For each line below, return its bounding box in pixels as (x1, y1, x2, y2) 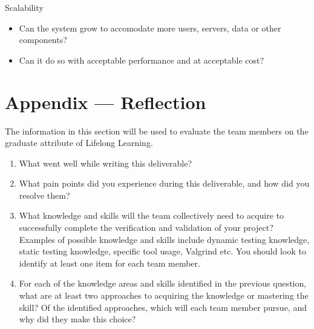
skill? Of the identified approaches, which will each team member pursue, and (19, 301, 307, 313)
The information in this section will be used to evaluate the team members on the (5, 124, 309, 137)
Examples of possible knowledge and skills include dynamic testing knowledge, (19, 233, 310, 245)
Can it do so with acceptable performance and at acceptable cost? (19, 53, 264, 66)
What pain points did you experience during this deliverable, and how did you (19, 177, 310, 190)
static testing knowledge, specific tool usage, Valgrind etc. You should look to (19, 245, 306, 258)
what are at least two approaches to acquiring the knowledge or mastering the (19, 289, 309, 302)
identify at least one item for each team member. (19, 256, 200, 269)
